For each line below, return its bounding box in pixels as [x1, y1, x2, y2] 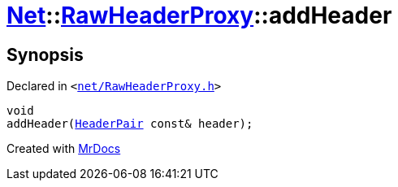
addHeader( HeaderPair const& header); [6, 117, 253, 131]
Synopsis [6, 44, 84, 65]
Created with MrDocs [6, 141, 121, 156]
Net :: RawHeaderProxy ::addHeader [6, 2, 392, 29]
